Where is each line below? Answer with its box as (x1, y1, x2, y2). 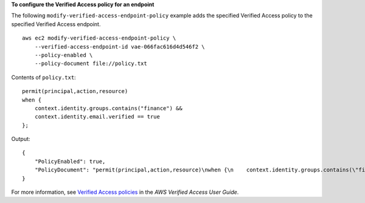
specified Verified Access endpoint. (11, 20, 101, 27)
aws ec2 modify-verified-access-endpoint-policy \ (22, 35, 176, 42)
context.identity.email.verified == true (34, 113, 161, 120)
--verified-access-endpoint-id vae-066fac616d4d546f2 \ (34, 43, 205, 50)
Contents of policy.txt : (11, 74, 76, 81)
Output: (11, 136, 30, 143)
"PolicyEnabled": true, (34, 158, 106, 165)
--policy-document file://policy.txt (34, 60, 147, 67)
